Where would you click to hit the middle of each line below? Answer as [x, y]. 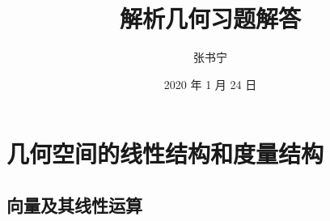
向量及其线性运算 [74, 204]
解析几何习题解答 [210, 18]
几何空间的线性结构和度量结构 [165, 153]
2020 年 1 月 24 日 [210, 84]
